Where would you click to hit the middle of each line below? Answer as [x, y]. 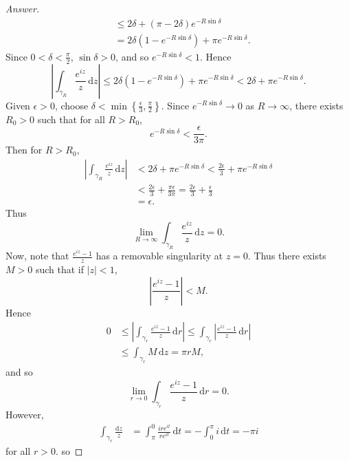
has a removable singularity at [159, 256]
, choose [71, 105]
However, [25, 414]
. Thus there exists [287, 256]
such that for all [71, 119]
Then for [24, 150]
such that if [59, 269]
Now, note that [37, 256]
